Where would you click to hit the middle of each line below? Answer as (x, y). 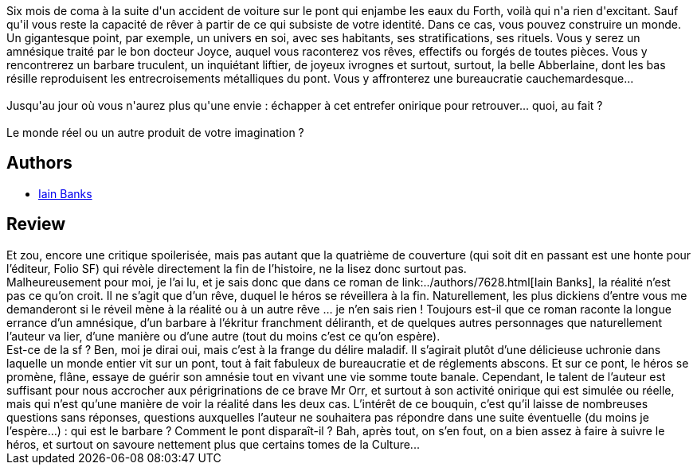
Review (36, 224)
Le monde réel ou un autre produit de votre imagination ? (155, 132)
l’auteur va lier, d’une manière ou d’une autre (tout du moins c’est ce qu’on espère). (223, 336)
